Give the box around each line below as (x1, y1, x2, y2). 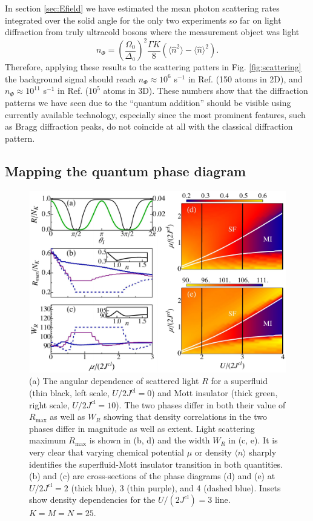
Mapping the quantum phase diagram (5, 161, 246, 180)
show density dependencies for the (29, 493, 156, 506)
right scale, (29, 398, 70, 411)
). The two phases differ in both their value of (116, 398, 286, 411)
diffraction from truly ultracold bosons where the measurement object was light (5, 25, 300, 38)
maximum (29, 434, 66, 446)
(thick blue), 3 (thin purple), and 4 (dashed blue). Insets (71, 481, 281, 494)
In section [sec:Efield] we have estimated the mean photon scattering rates (5, 2, 280, 14)
